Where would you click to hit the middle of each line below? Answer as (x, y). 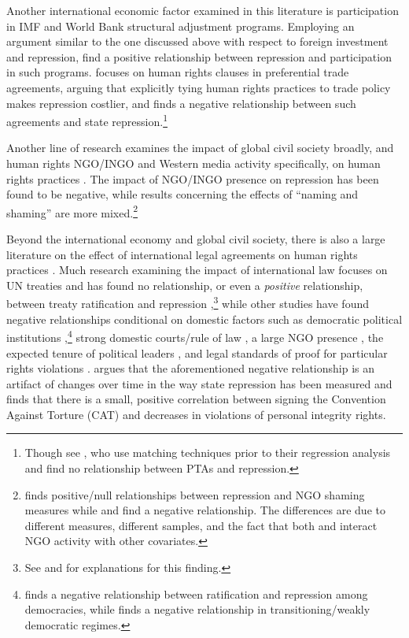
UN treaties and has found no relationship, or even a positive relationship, (185, 285)
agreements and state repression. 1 (87, 120)
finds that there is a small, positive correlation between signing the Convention (196, 399)
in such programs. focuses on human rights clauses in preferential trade (178, 72)
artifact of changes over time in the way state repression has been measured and (199, 383)
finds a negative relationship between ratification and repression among (196, 593)
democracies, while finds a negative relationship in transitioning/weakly (197, 609)
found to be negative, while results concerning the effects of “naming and (182, 194)
